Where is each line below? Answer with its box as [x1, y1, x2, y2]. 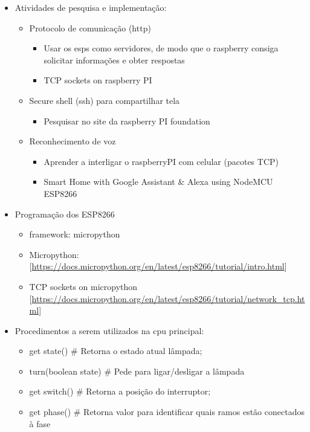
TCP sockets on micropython [29, 280, 138, 292]
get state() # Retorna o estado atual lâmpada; [29, 344, 202, 357]
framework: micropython [29, 228, 120, 240]
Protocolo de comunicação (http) [29, 21, 151, 34]
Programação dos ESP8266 [15, 207, 115, 220]
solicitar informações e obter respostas [44, 53, 185, 66]
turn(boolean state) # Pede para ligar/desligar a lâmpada [29, 364, 245, 377]
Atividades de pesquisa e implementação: [15, 1, 167, 13]
